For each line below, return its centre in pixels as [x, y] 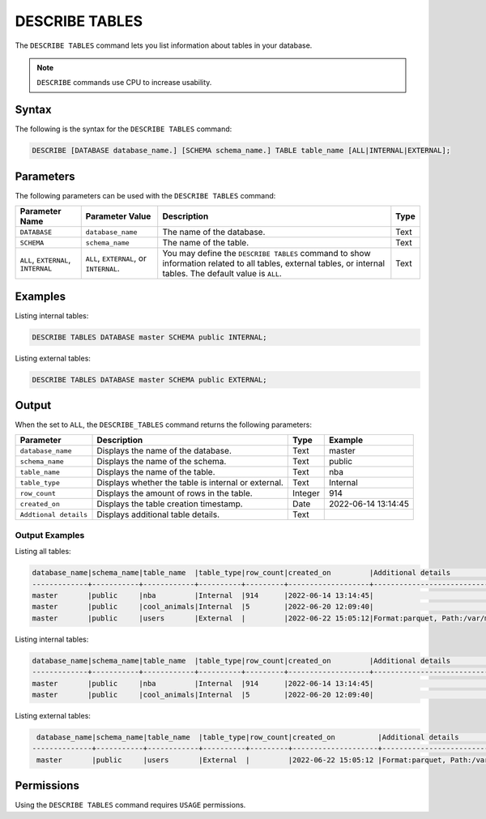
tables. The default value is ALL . [222, 274]
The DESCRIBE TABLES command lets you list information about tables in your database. [164, 45]
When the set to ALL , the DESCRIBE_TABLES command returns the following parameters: [163, 424]
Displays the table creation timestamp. [170, 504]
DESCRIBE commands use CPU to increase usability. [124, 83]
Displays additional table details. [158, 514]
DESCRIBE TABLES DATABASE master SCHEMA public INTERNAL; [149, 337]
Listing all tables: [43, 552]
